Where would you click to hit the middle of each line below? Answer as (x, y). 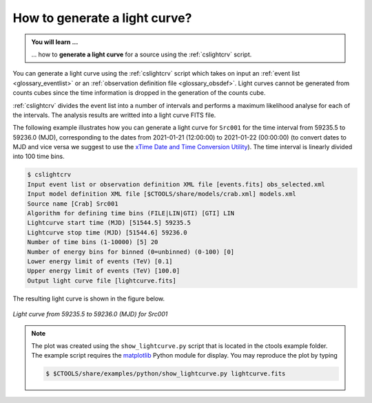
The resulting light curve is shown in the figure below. (89, 298)
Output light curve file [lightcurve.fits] (102, 281)
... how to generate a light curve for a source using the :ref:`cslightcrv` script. (142, 54)
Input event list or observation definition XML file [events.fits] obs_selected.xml (176, 184)
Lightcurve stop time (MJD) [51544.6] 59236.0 (107, 232)
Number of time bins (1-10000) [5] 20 (93, 242)
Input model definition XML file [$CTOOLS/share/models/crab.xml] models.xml (162, 194)
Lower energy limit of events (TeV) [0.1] (100, 261)
